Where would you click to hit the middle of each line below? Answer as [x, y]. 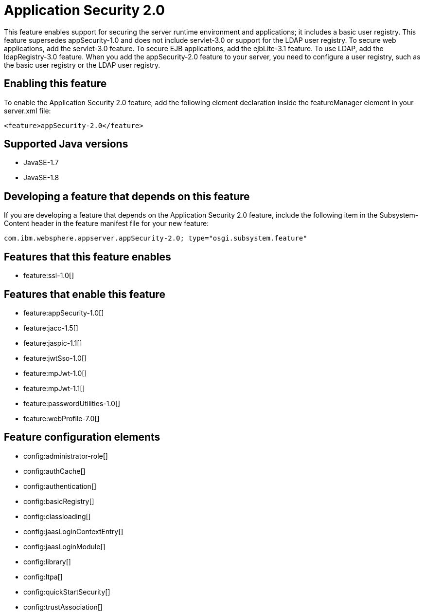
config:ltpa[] [43, 577]
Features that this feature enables [88, 257]
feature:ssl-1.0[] [49, 276]
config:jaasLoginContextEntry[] [73, 531]
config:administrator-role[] [66, 456]
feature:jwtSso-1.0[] [55, 358]
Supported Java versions [66, 144]
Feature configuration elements [82, 437]
